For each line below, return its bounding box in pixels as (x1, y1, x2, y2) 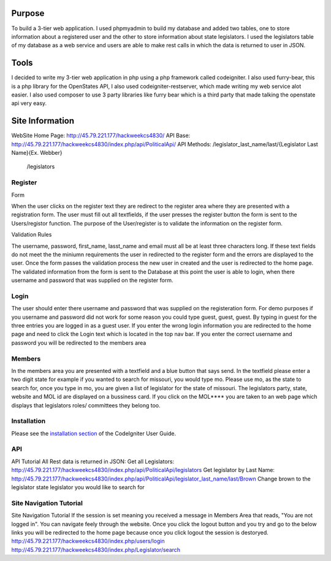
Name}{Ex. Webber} (11, 149, 63, 157)
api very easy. (11, 100, 47, 107)
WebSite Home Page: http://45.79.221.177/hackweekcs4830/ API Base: (11, 132, 191, 139)
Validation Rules (11, 231, 52, 238)
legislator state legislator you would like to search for (11, 483, 145, 491)
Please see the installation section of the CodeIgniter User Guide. (11, 430, 177, 437)
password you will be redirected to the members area (11, 339, 146, 347)
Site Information (11, 116, 75, 126)
